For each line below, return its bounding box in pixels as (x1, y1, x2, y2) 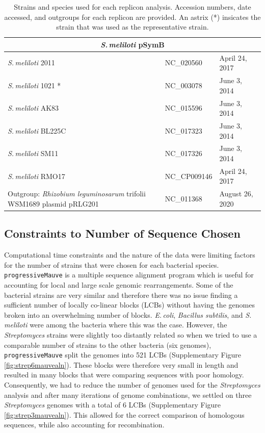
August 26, (219, 188, 253, 199)
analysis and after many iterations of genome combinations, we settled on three (4, 389, 252, 400)
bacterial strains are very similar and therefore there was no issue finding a (4, 289, 238, 300)
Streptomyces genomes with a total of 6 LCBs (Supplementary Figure (4, 399, 221, 410)
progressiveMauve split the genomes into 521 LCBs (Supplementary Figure (4, 349, 242, 360)
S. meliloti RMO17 (8, 170, 65, 181)
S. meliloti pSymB (100, 39, 165, 49)
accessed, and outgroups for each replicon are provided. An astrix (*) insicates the (4, 11, 261, 22)
